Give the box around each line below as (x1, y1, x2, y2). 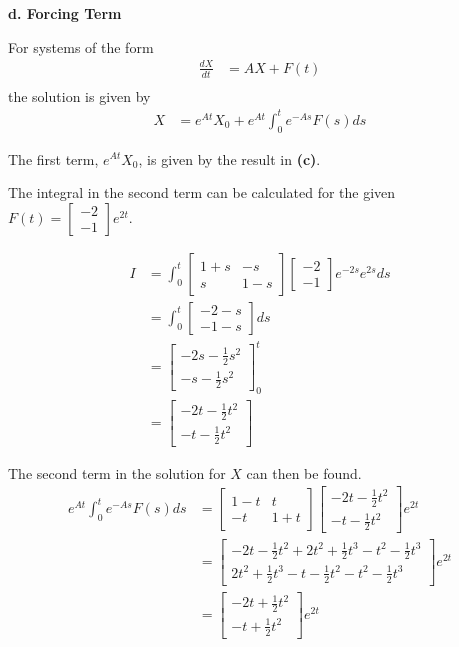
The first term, (8, 148, 99, 169)
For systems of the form (8, 36, 154, 57)
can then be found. (246, 462, 362, 483)
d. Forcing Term (8, 3, 122, 23)
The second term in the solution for (8, 462, 226, 483)
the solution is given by (8, 85, 151, 106)
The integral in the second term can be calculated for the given (8, 182, 396, 203)
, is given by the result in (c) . (138, 148, 321, 169)
